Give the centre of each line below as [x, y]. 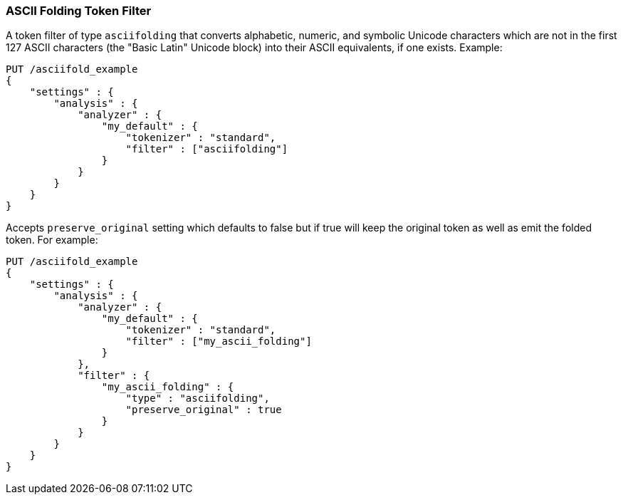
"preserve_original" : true [204, 410]
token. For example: [52, 240]
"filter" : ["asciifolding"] [207, 149]
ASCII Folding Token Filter [79, 11]
